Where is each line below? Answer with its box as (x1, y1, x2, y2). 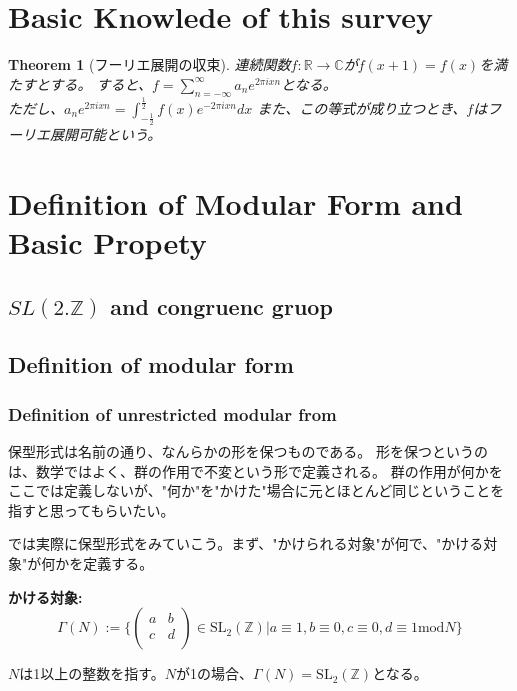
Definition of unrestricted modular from (8, 401, 337, 426)
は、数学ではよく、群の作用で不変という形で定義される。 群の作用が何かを (8, 460, 503, 481)
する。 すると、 (49, 73, 153, 94)
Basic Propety (8, 222, 207, 263)
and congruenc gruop (110, 290, 333, 321)
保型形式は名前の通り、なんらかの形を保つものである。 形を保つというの (8, 440, 488, 461)
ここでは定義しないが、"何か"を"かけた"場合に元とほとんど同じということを (8, 480, 505, 501)
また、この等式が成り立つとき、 (257, 97, 467, 118)
